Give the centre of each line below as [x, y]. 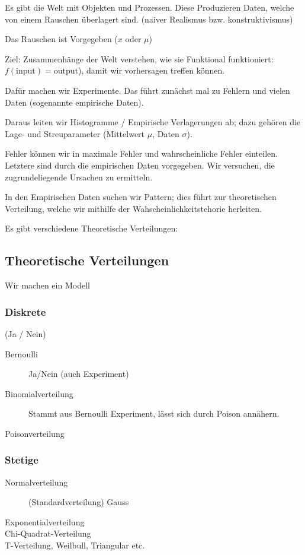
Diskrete [25, 311]
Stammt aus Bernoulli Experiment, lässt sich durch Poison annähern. [154, 413]
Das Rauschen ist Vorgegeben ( [61, 39]
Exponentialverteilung [45, 521]
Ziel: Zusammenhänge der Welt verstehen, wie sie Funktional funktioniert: [139, 58]
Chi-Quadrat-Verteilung [48, 533]
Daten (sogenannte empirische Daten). [74, 102]
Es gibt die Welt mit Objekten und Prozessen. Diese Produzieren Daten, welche [150, 7]
